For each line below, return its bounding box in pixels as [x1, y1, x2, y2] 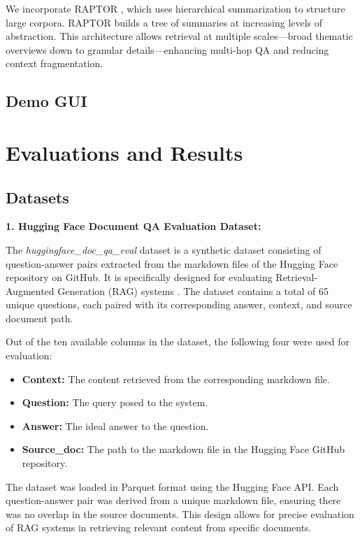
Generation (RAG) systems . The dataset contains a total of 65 [57, 283, 329, 298]
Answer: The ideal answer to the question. [22, 418, 209, 433]
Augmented [6, 283, 55, 298]
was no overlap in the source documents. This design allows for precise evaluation [6, 506, 354, 521]
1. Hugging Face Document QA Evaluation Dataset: [6, 219, 261, 233]
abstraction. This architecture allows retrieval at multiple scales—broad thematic [6, 29, 353, 43]
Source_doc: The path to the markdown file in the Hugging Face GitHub [22, 442, 345, 457]
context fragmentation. [6, 56, 103, 71]
